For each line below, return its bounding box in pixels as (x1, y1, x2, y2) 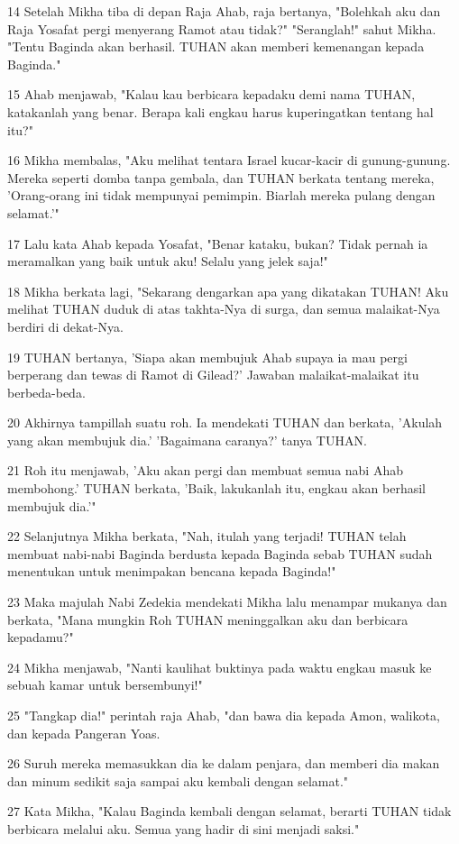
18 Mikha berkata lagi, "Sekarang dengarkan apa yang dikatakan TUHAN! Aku (7, 281, 449, 300)
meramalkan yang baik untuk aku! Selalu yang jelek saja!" (7, 252, 328, 271)
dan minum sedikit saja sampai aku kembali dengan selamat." (7, 771, 349, 790)
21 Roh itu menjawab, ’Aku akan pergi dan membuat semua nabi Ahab (7, 461, 403, 480)
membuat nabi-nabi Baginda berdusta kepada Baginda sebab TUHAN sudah (7, 544, 433, 563)
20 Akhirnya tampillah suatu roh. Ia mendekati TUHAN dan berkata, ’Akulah (7, 413, 443, 432)
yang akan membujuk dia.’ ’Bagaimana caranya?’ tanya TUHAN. (7, 430, 367, 449)
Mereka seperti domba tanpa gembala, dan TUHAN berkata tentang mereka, (7, 168, 435, 187)
